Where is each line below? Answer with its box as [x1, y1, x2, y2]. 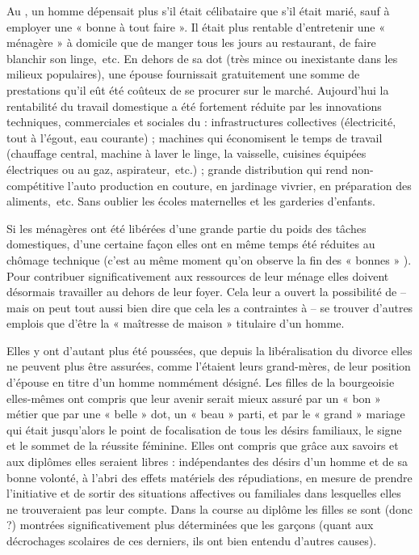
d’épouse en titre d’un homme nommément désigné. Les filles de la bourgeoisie [6, 374, 395, 391]
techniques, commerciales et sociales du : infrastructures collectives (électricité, [6, 113, 396, 130]
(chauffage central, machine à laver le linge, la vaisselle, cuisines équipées [6, 145, 367, 162]
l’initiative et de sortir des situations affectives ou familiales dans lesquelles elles [6, 485, 401, 502]
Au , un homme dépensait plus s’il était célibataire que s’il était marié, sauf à [6, 2, 390, 19]
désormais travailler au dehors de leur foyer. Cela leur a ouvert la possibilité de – [6, 283, 406, 300]
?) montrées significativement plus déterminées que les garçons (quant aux [6, 516, 374, 533]
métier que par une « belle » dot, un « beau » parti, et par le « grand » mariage [6, 405, 405, 422]
